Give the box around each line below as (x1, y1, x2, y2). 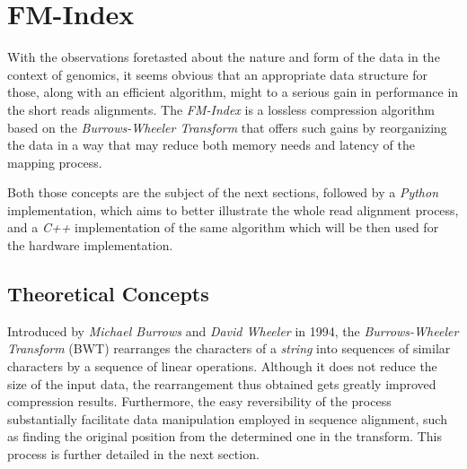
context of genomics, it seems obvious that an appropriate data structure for (7, 65, 428, 83)
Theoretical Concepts (7, 280, 209, 308)
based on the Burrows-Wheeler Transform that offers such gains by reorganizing (7, 117, 447, 136)
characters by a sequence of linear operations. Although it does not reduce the (7, 357, 437, 376)
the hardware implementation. (7, 236, 173, 255)
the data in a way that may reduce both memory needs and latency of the (7, 135, 415, 154)
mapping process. (7, 152, 102, 171)
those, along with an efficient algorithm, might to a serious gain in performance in (7, 83, 459, 101)
